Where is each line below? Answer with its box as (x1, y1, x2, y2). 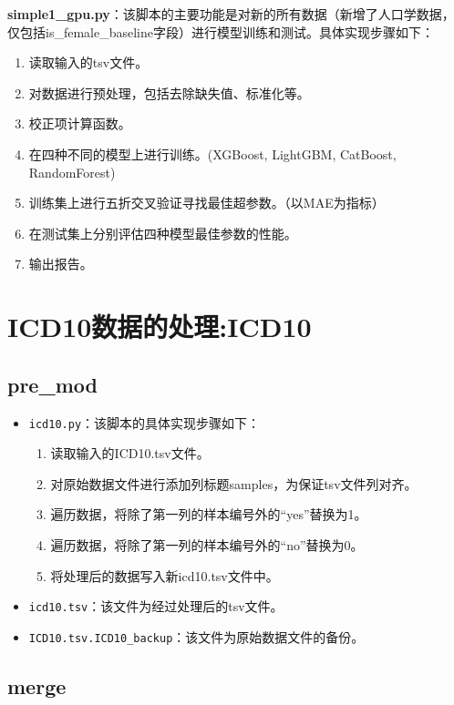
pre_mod (7, 370, 98, 398)
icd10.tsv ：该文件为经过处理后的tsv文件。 (28, 597, 284, 616)
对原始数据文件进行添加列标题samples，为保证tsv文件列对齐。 (50, 474, 418, 493)
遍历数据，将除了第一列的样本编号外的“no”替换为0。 (50, 535, 364, 554)
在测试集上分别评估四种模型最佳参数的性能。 (28, 223, 297, 242)
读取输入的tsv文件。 (28, 53, 149, 72)
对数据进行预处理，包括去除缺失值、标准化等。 (28, 83, 310, 102)
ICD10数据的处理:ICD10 (7, 308, 312, 345)
